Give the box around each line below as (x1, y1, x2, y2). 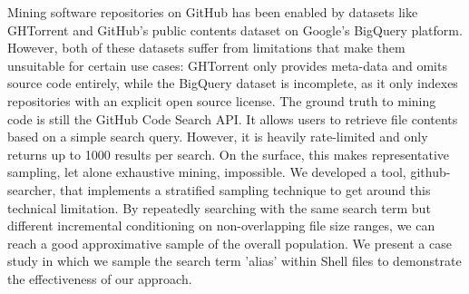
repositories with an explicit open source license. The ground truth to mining (7, 91, 436, 110)
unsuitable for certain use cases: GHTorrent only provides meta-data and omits (7, 55, 447, 74)
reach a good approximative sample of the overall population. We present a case (7, 233, 452, 252)
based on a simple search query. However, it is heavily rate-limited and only (7, 127, 428, 146)
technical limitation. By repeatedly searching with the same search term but (7, 198, 431, 217)
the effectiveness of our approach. (7, 269, 192, 288)
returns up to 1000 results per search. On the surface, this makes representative (7, 144, 450, 163)
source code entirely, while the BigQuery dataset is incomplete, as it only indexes (7, 73, 458, 93)
